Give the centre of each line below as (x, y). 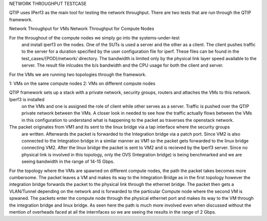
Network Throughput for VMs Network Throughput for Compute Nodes (82, 29)
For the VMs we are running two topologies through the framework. (78, 74)
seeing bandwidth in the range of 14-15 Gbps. (68, 162)
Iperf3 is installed (27, 99)
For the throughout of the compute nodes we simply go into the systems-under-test (94, 37)
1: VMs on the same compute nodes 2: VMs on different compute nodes (82, 83)
